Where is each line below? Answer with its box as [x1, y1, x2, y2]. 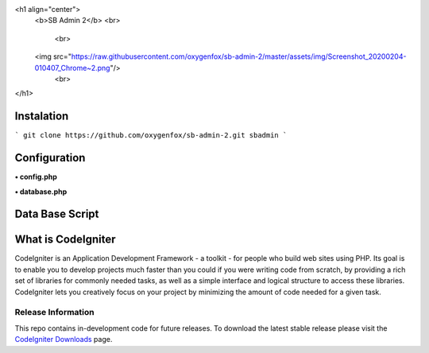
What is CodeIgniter [14, 233, 116, 246]
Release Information [14, 307, 95, 318]
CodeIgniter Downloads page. [14, 335, 113, 344]
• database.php [14, 187, 68, 196]
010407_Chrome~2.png [34, 63, 110, 72]
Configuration [14, 151, 86, 165]
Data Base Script [14, 208, 99, 221]
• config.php [14, 172, 57, 182]
